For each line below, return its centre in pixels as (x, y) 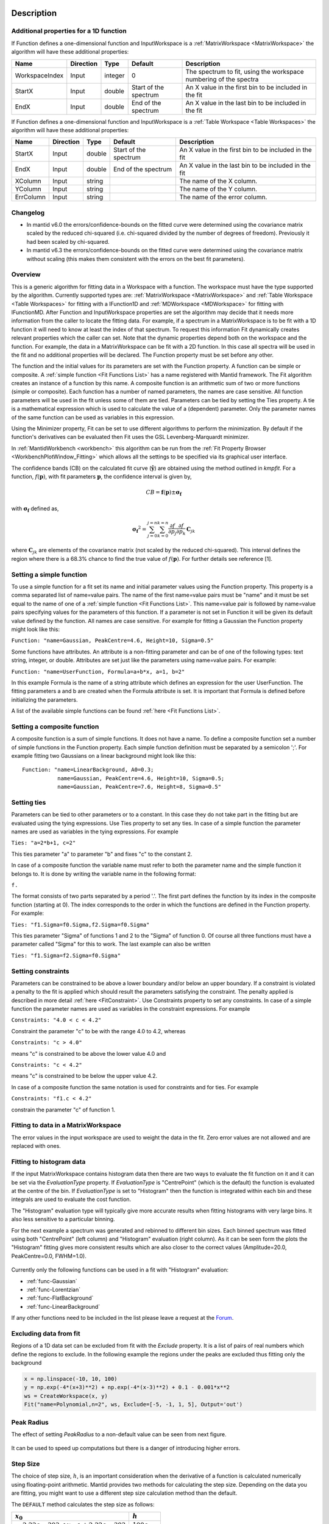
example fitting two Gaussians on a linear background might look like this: (104, 756)
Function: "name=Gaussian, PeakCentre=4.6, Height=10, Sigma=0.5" (113, 641)
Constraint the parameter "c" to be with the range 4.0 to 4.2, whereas (98, 1031)
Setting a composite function (55, 727)
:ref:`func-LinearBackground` (63, 1306)
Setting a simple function (49, 574)
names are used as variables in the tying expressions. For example (95, 831)
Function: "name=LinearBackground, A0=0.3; (88, 770)
